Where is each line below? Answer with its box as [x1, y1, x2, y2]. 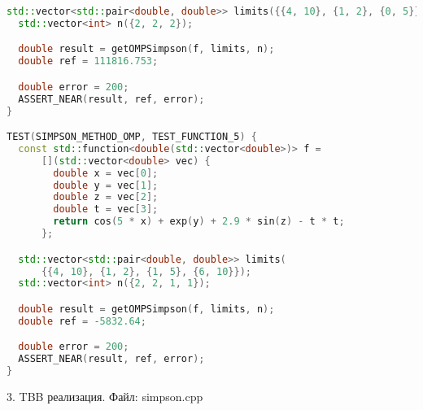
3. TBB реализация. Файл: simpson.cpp [7, 387, 203, 404]
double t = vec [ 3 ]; [53, 203, 159, 216]
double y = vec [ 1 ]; [53, 179, 159, 191]
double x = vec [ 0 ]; [53, 167, 159, 179]
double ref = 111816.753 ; [18, 55, 159, 68]
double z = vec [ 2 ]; [53, 191, 159, 203]
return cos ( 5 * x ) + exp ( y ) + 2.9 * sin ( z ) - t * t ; [53, 216, 345, 228]
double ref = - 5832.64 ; [18, 315, 146, 327]
